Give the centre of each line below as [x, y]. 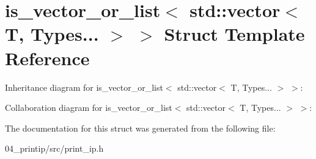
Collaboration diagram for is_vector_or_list [89, 108]
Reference [47, 58]
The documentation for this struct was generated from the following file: [140, 128]
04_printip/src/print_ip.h [54, 148]
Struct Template [234, 34]
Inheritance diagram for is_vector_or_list [84, 87]
